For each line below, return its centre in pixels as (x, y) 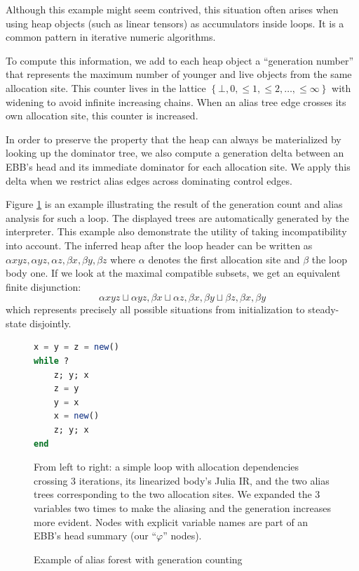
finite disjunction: (43, 286)
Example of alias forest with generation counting (138, 559)
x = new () (76, 416)
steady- (324, 309)
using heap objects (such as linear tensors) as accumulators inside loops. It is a (175, 23)
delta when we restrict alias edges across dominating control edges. (149, 180)
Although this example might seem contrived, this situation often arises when (172, 9)
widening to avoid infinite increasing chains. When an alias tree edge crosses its (176, 101)
